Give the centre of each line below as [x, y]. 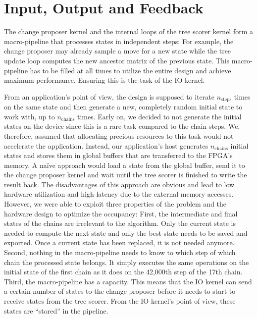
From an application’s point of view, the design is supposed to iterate [109, 96]
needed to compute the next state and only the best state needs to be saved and [126, 233]
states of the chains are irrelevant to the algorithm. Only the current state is [120, 223]
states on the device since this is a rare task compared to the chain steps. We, [122, 126]
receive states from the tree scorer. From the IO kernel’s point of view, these [120, 301]
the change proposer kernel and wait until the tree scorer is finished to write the [126, 175]
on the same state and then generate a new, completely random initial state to [123, 107]
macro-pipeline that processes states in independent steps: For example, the [119, 41]
